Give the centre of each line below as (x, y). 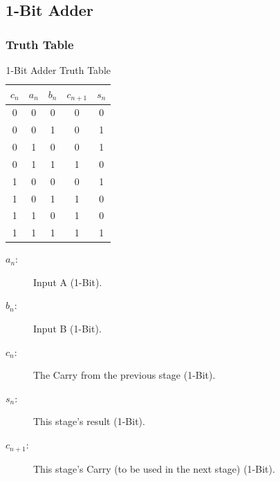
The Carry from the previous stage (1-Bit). (124, 375)
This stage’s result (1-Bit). (89, 421)
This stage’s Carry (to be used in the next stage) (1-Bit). (154, 468)
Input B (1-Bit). (67, 329)
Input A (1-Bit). (68, 282)
